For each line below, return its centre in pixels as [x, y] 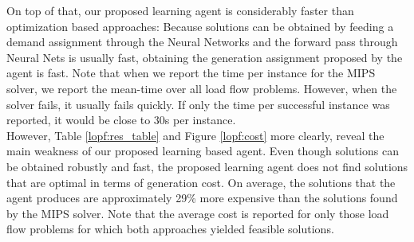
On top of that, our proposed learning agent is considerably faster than [180, 10]
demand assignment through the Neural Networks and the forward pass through [202, 42]
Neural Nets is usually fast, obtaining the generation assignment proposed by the [205, 57]
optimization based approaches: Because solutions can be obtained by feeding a [200, 26]
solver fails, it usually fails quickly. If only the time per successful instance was [198, 104]
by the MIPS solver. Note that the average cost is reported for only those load [198, 213]
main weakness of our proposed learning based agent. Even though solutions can [203, 151]
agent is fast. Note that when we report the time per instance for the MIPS [191, 73]
